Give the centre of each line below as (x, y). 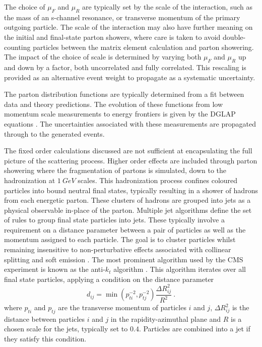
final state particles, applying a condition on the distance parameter (109, 279)
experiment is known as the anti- (55, 269)
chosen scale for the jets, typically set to (66, 329)
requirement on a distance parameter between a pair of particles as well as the (125, 229)
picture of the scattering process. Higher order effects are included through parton (131, 160)
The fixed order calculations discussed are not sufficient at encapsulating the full (128, 151)
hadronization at (30, 180)
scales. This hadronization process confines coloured (158, 180)
